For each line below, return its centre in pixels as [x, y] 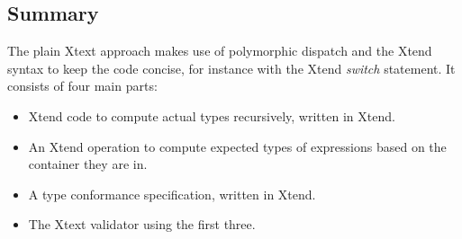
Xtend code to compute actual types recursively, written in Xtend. [212, 115]
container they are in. [88, 164]
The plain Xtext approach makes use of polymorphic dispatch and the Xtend [220, 51]
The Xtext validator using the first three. [142, 224]
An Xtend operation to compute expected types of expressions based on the [237, 146]
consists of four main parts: [82, 86]
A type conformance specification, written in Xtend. [172, 194]
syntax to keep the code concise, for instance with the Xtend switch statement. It [231, 68]
